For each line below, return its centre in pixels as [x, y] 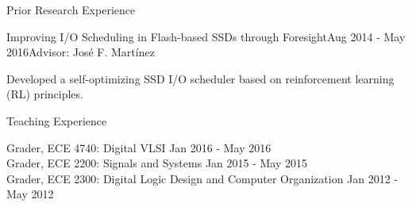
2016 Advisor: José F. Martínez [81, 52]
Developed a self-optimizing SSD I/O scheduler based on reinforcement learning [200, 78]
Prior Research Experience [71, 10]
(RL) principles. [45, 94]
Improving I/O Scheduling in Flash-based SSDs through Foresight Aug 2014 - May [206, 36]
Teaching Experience [57, 120]
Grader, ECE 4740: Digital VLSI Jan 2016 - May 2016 [139, 147]
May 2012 [30, 194]
